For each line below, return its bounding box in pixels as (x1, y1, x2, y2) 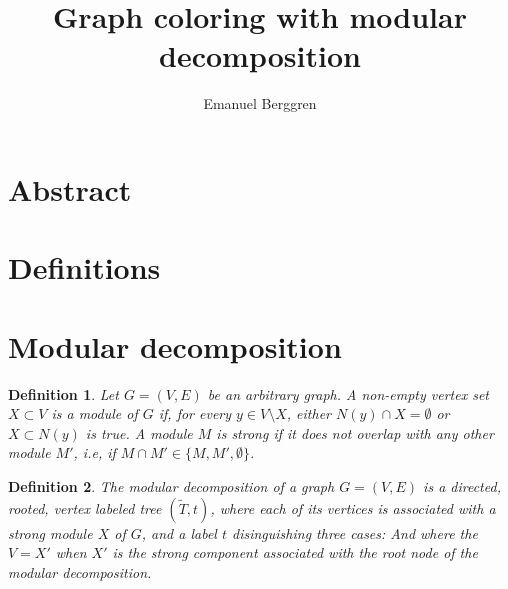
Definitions (8, 247, 161, 288)
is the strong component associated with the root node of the (112, 542, 478, 563)
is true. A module (85, 422, 193, 443)
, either (286, 403, 332, 424)
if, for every (158, 403, 232, 424)
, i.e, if (73, 442, 116, 463)
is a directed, (423, 475, 501, 496)
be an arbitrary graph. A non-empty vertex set (207, 383, 490, 404)
